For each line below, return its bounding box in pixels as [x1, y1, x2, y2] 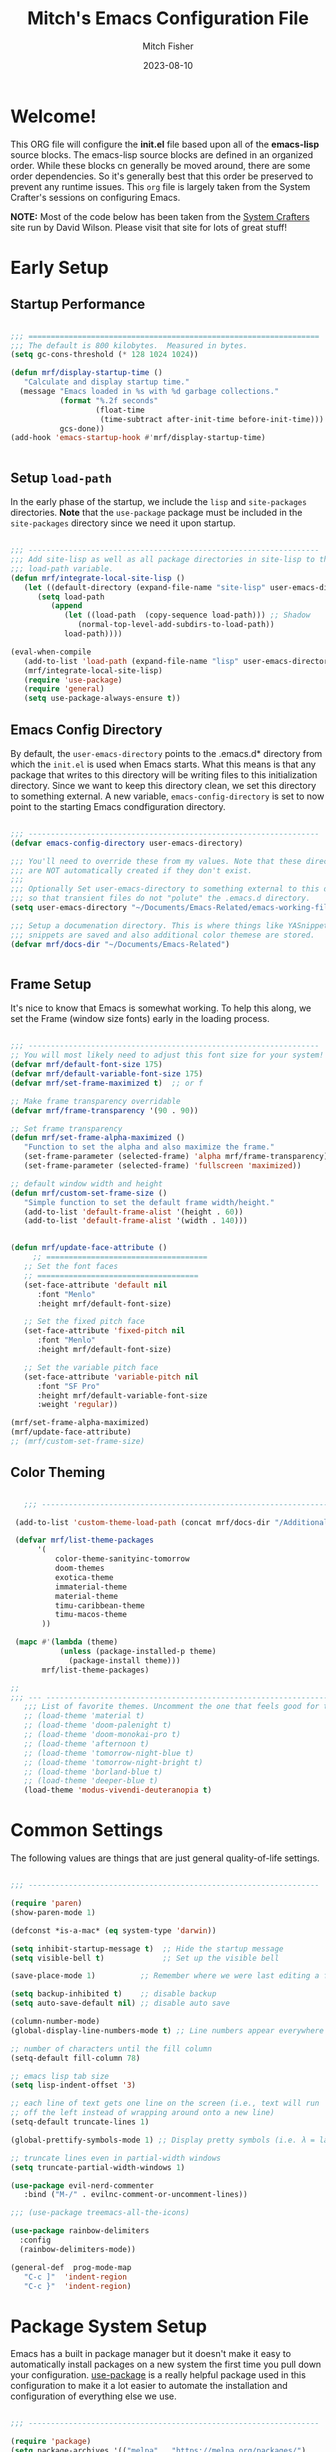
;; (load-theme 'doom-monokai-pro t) [23, 1730, 182, 1740]
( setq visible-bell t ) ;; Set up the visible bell [10, 1953, 280, 1963]
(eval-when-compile [10, 647, 92, 657]
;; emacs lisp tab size [10, 2071, 110, 2081]
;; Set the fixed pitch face [23, 1317, 145, 1327]
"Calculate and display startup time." [23, 377, 190, 387]
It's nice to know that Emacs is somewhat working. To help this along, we [10, 1002, 312, 1014]
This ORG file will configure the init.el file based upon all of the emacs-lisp [10, 138, 320, 150]
